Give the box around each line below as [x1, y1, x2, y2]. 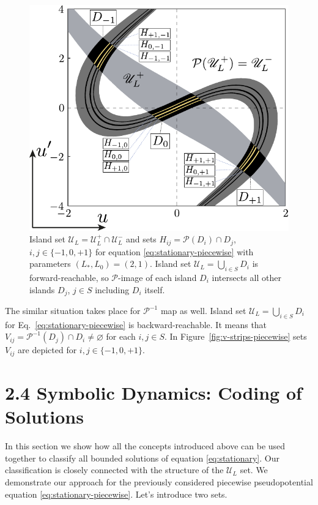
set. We [240, 463, 268, 476]
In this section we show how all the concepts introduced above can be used [5, 440, 286, 452]
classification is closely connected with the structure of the [5, 463, 224, 476]
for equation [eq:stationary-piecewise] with [95, 245, 254, 258]
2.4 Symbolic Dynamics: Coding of [5, 380, 302, 405]
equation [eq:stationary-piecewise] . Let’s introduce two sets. [5, 487, 227, 500]
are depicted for [18, 343, 77, 356]
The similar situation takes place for [5, 304, 141, 317]
